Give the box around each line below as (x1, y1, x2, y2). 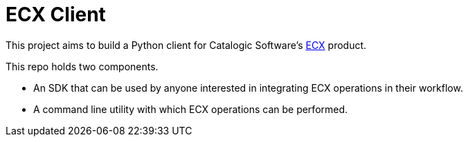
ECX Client (6, 3, 106, 26)
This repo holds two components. (6, 60, 159, 72)
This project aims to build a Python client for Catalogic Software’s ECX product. (6, 39, 367, 51)
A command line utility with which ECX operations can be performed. (33, 103, 348, 115)
